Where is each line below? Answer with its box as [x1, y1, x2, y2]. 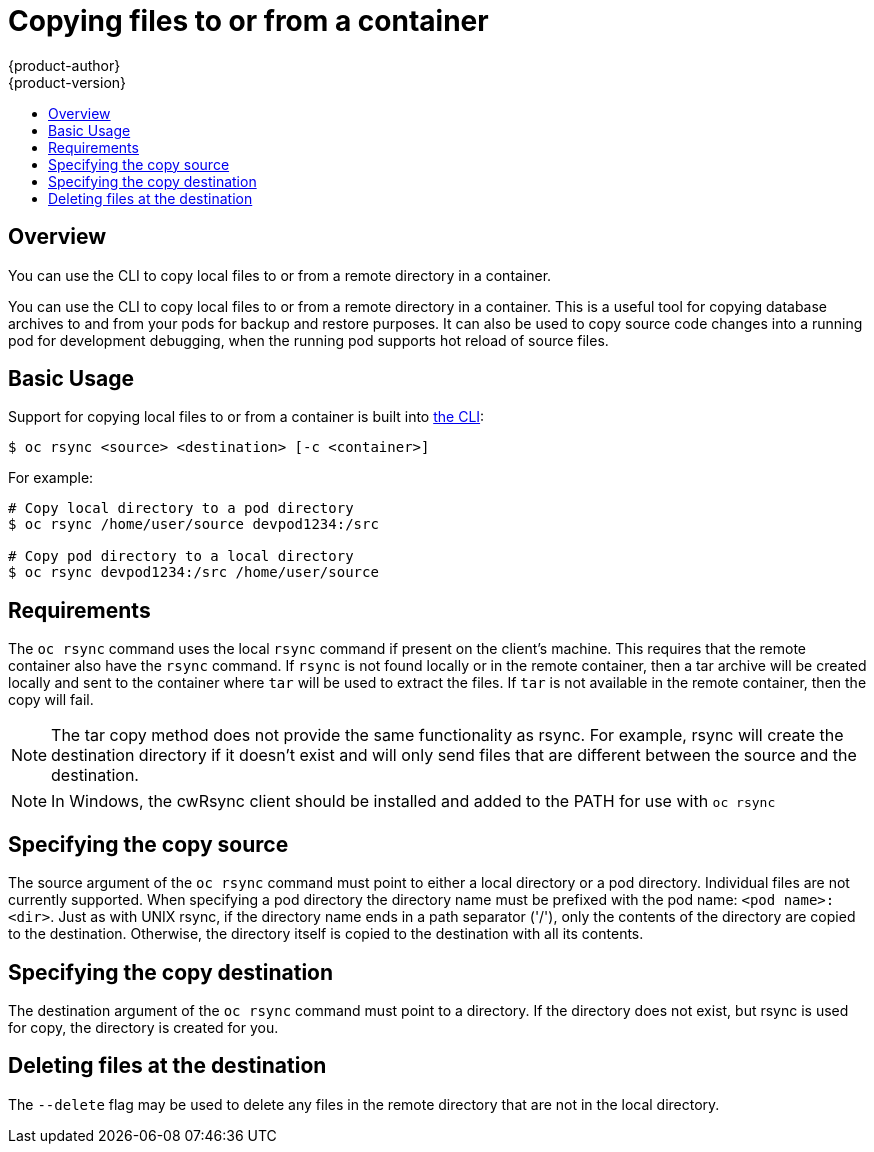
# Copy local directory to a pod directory [8, 500, 354, 517]
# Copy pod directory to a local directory [8, 548, 354, 565]
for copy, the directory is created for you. [8, 1018, 279, 1036]
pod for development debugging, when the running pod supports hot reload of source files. [8, 331, 609, 349]
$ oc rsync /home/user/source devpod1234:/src [8, 516, 379, 533]
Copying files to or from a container [8, 4, 489, 38]
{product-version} [8, 73, 127, 91]
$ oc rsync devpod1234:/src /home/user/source [8, 564, 379, 581]
